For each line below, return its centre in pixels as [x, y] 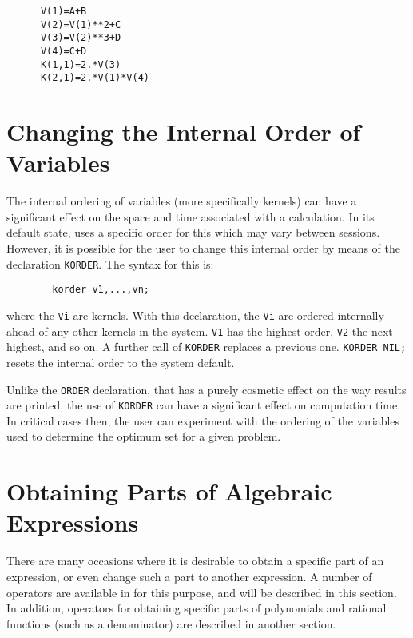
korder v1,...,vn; [101, 290]
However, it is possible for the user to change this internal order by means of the [203, 248]
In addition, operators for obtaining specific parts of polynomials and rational [197, 608]
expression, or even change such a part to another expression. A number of [189, 576]
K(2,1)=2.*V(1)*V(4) [95, 78]
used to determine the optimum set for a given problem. [144, 436]
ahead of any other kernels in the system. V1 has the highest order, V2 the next [200, 331]
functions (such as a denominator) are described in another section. [171, 623]
